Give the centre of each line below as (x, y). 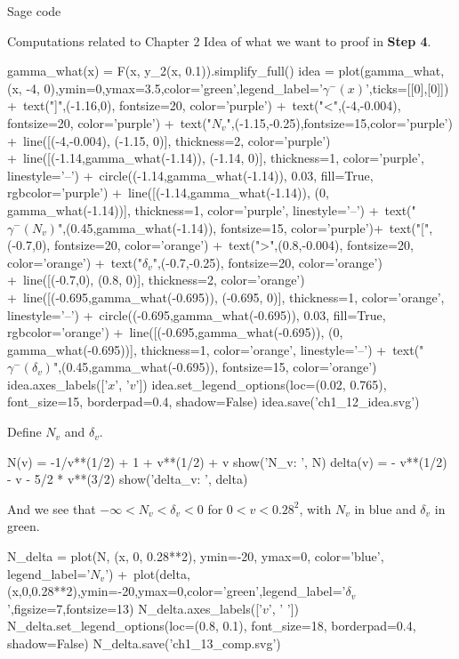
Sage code (34, 11)
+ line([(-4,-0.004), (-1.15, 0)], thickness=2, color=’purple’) (169, 140)
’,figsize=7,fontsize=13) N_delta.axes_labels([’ (135, 608)
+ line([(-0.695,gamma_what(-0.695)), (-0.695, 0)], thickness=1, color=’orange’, (226, 297)
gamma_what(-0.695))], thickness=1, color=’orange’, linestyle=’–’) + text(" (216, 349)
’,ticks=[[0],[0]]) (407, 88)
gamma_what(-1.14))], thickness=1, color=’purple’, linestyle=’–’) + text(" (212, 209)
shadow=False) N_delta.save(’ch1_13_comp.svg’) (144, 643)
